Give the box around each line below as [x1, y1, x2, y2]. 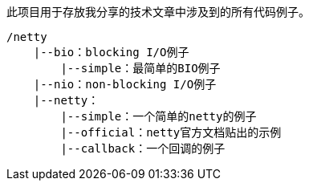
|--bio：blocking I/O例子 [33, 46, 189, 59]
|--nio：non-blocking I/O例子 [33, 78, 217, 91]
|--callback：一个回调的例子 [60, 142, 226, 155]
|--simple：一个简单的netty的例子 [60, 110, 257, 123]
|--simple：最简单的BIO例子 [60, 62, 221, 75]
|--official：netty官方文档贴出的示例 [60, 126, 282, 139]
